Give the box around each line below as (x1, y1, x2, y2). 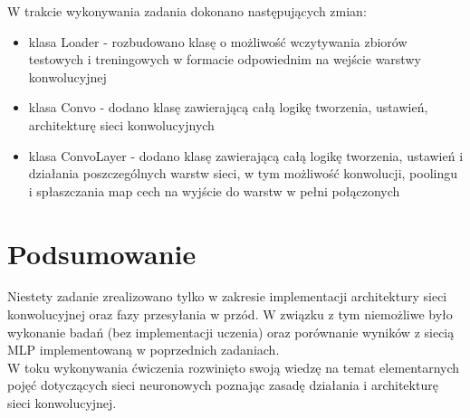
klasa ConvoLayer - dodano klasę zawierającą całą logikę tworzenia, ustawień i (28, 146, 464, 165)
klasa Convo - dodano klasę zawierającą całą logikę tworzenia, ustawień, (28, 98, 428, 117)
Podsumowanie (7, 234, 197, 271)
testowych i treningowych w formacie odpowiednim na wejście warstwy (28, 50, 421, 69)
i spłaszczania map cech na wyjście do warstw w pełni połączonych (28, 181, 400, 200)
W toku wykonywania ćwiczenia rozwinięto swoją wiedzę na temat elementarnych (7, 357, 460, 376)
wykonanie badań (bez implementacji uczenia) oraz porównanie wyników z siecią (7, 322, 455, 341)
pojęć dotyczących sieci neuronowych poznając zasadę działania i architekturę (7, 375, 438, 394)
